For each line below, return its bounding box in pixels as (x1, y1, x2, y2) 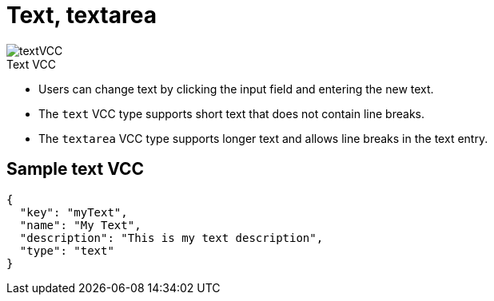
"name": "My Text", (19, 218, 141, 232)
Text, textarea (6, 2, 157, 29)
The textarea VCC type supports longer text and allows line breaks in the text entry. (38, 131, 488, 145)
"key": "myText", (19, 205, 128, 219)
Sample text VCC (6, 159, 145, 180)
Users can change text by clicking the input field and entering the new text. (38, 81, 434, 96)
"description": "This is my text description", (19, 231, 324, 244)
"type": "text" (19, 244, 114, 257)
